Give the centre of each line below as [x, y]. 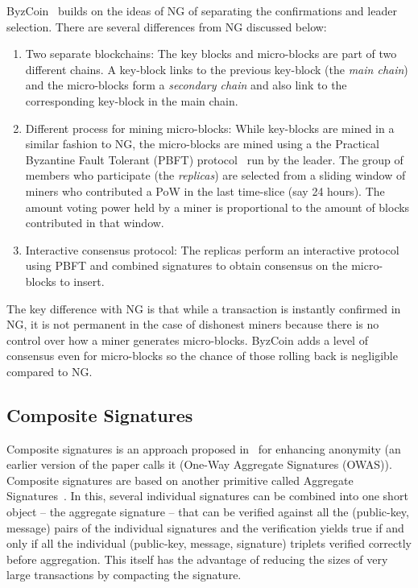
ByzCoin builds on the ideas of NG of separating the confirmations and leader [202, 10]
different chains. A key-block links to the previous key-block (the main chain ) [217, 69]
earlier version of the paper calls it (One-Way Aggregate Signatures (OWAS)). [199, 464]
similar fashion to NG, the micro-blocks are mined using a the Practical [202, 144]
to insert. [82, 281]
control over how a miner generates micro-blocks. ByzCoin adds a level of [187, 340]
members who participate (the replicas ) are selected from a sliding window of [215, 175]
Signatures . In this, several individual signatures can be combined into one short [207, 496]
